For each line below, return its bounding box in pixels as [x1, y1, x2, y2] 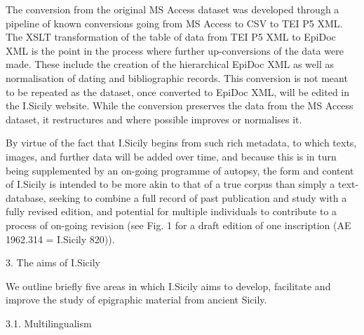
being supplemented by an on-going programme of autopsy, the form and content [6, 163, 354, 177]
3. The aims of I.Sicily [6, 255, 101, 270]
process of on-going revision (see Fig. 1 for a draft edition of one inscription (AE [6, 217, 351, 232]
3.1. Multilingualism [6, 315, 92, 330]
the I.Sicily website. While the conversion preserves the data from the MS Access [6, 98, 353, 113]
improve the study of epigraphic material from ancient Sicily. [6, 292, 267, 307]
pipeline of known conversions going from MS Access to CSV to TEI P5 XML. [6, 15, 343, 30]
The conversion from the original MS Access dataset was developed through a [6, 2, 339, 16]
